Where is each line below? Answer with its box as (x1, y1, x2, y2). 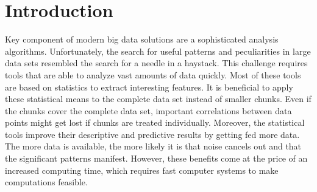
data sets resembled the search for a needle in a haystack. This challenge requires (5, 57, 308, 69)
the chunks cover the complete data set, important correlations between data (5, 104, 292, 117)
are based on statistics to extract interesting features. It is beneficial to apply (5, 80, 293, 93)
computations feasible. (5, 176, 88, 188)
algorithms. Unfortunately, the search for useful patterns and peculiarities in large (5, 44, 311, 57)
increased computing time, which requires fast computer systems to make (5, 163, 279, 176)
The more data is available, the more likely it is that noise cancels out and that (5, 140, 302, 153)
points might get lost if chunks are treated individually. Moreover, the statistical (5, 116, 305, 129)
